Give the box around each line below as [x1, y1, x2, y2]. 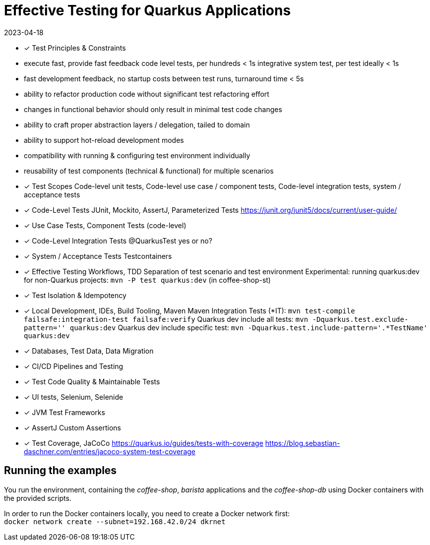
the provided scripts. [4, 493, 71, 502]
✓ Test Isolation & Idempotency [24, 291, 126, 300]
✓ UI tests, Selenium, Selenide [24, 392, 123, 401]
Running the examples [4, 464, 117, 477]
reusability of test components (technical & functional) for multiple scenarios [24, 166, 274, 175]
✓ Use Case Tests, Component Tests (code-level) [24, 221, 186, 230]
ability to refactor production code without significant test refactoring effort [24, 89, 269, 98]
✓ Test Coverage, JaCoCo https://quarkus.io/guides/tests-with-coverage [24, 438, 263, 447]
